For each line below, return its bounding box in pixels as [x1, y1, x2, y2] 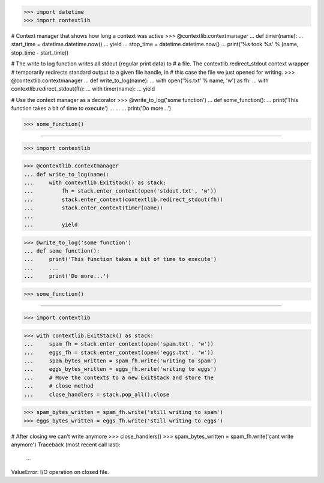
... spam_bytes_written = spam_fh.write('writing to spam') [23, 358, 217, 364]
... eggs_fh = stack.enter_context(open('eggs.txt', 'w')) [23, 349, 214, 356]
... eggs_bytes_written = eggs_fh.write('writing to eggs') [23, 366, 217, 373]
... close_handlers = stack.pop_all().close [23, 391, 170, 398]
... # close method [23, 383, 94, 389]
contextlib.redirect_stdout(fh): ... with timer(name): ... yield [11, 85, 155, 92]
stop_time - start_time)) [11, 49, 69, 56]
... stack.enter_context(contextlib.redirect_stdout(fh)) [23, 196, 223, 203]
